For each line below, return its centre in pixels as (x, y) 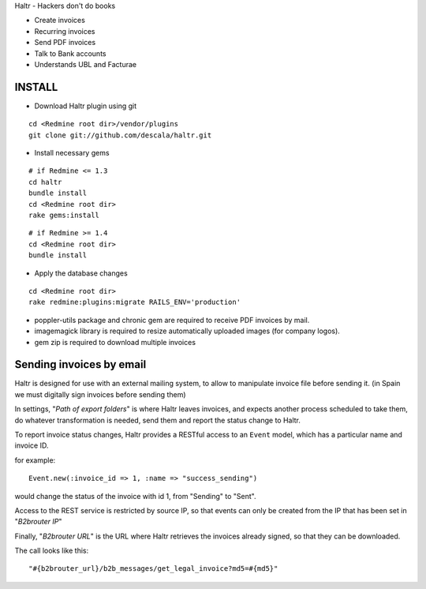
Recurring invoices (65, 31)
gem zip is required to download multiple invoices (115, 342)
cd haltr (45, 182)
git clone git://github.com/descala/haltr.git (120, 135)
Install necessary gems (72, 153)
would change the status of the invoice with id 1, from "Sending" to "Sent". (135, 496)
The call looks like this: (52, 551)
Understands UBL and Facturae (86, 64)
